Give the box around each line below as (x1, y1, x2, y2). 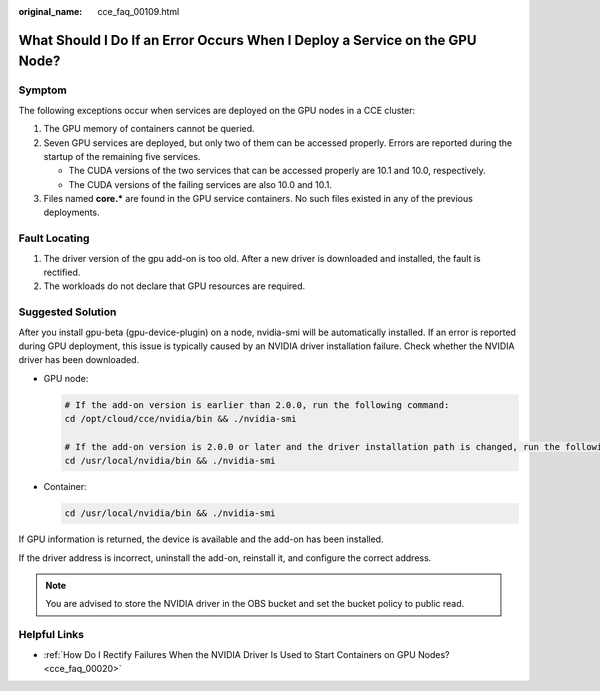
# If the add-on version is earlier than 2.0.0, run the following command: (64, 399, 450, 410)
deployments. (43, 206, 100, 219)
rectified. (43, 266, 81, 279)
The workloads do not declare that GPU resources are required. (43, 280, 306, 292)
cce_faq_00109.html (97, 6, 180, 17)
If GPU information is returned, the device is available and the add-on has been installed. (18, 533, 384, 545)
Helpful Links (18, 628, 85, 642)
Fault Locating (18, 231, 90, 245)
